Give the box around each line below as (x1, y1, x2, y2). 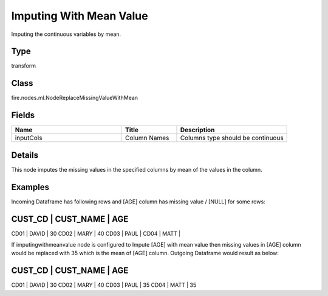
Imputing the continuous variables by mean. (11, 30, 121, 38)
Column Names (125, 134, 169, 143)
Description (180, 125, 215, 134)
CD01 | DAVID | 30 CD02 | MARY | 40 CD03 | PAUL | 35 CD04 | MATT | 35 (11, 281, 197, 289)
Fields (11, 110, 35, 121)
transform (11, 62, 36, 69)
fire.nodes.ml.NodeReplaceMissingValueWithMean (11, 94, 138, 102)
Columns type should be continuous (180, 134, 284, 143)
